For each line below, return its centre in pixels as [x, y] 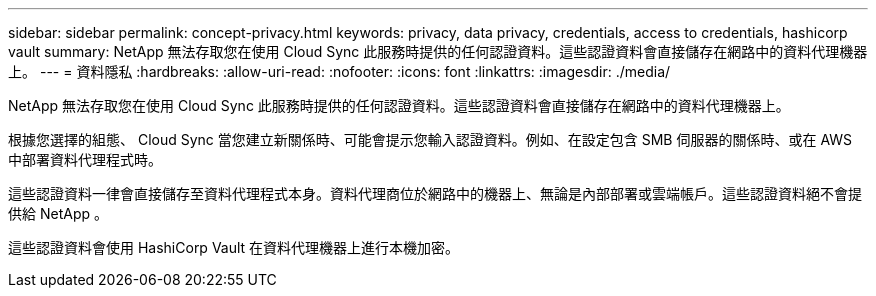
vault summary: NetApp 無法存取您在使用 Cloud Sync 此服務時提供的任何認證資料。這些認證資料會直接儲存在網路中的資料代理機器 [438, 51]
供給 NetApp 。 [58, 213]
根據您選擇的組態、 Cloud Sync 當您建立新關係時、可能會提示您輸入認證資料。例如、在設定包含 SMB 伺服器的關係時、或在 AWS [430, 139]
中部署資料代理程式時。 [85, 159]
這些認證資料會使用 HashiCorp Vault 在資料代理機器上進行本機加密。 [234, 247]
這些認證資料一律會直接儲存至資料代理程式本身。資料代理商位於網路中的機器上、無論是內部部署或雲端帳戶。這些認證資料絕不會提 [435, 193]
